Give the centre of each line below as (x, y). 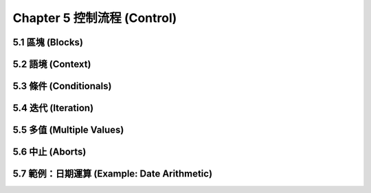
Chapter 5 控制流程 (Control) (95, 18)
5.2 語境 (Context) (52, 64)
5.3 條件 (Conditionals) (62, 86)
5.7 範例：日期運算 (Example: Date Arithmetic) (113, 174)
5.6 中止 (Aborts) (49, 152)
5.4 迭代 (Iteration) (53, 108)
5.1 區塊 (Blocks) (48, 42)
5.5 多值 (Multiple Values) (68, 130)
